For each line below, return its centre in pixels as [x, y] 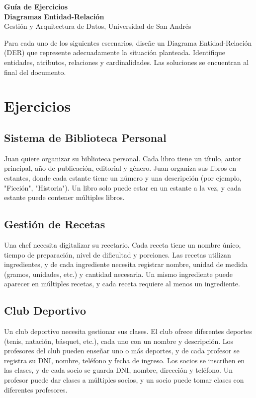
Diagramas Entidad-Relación [54, 16]
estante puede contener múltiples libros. [64, 197]
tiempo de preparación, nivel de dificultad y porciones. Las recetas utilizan [118, 254]
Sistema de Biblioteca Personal [85, 137]
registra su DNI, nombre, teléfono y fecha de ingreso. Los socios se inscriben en [125, 360]
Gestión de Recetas [55, 224]
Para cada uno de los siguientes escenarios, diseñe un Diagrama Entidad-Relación [128, 42]
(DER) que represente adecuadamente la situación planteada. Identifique [115, 52]
